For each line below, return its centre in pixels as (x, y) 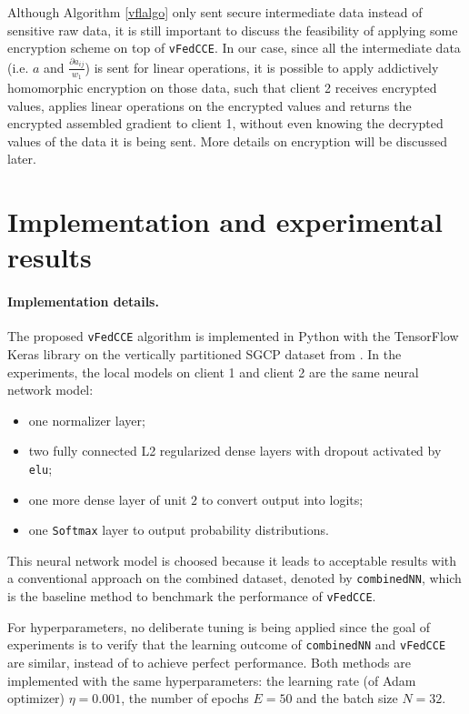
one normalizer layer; (87, 420)
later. (22, 159)
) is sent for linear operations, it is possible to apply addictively (262, 67)
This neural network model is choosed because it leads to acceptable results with (232, 560)
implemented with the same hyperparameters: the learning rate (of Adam (212, 680)
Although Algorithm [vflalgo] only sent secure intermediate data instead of (215, 12)
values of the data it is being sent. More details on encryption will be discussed (227, 141)
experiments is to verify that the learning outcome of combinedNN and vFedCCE (227, 644)
